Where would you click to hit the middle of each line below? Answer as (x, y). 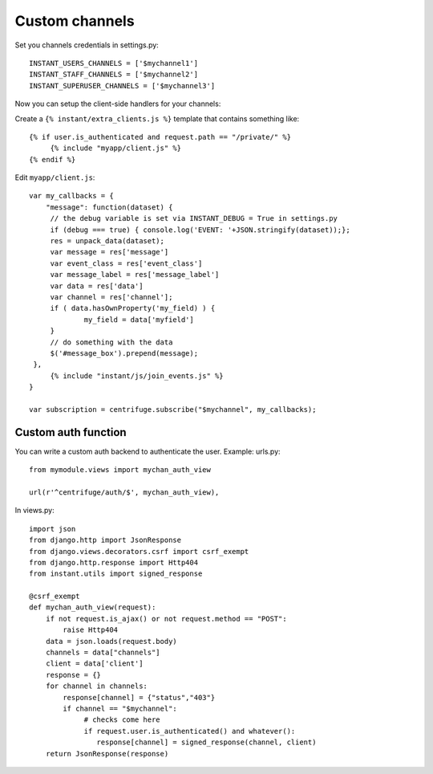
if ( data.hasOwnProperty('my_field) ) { (133, 308)
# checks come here (122, 720)
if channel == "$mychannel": (120, 708)
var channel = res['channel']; (111, 297)
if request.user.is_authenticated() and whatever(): (190, 731)
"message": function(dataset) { (109, 207)
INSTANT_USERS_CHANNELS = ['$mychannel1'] (114, 63)
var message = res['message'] (109, 252)
